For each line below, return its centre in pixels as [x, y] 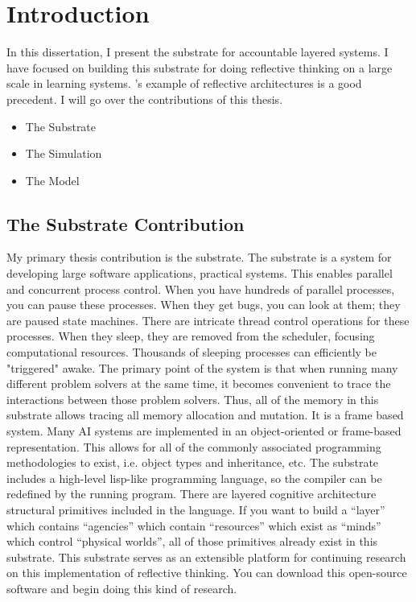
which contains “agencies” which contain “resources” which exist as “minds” [194, 525]
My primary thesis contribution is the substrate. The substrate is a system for [199, 257]
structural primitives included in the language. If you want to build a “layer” [196, 509]
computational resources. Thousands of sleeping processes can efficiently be [192, 352]
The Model [52, 180]
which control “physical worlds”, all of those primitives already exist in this [192, 541]
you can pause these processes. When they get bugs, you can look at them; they [204, 305]
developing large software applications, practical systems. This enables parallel [200, 273]
